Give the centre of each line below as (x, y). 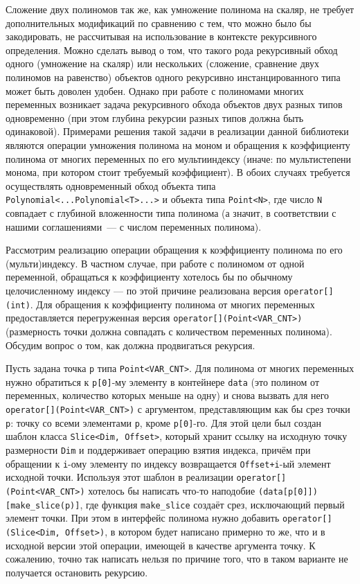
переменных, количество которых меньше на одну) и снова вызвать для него (168, 395)
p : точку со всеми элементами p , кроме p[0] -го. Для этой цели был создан (164, 422)
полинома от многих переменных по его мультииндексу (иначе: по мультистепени (179, 158)
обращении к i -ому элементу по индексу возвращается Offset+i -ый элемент (168, 463)
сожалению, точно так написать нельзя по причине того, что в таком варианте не (177, 559)
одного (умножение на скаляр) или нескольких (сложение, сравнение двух (162, 63)
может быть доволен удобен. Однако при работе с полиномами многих (155, 90)
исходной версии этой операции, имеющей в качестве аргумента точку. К (161, 545)
